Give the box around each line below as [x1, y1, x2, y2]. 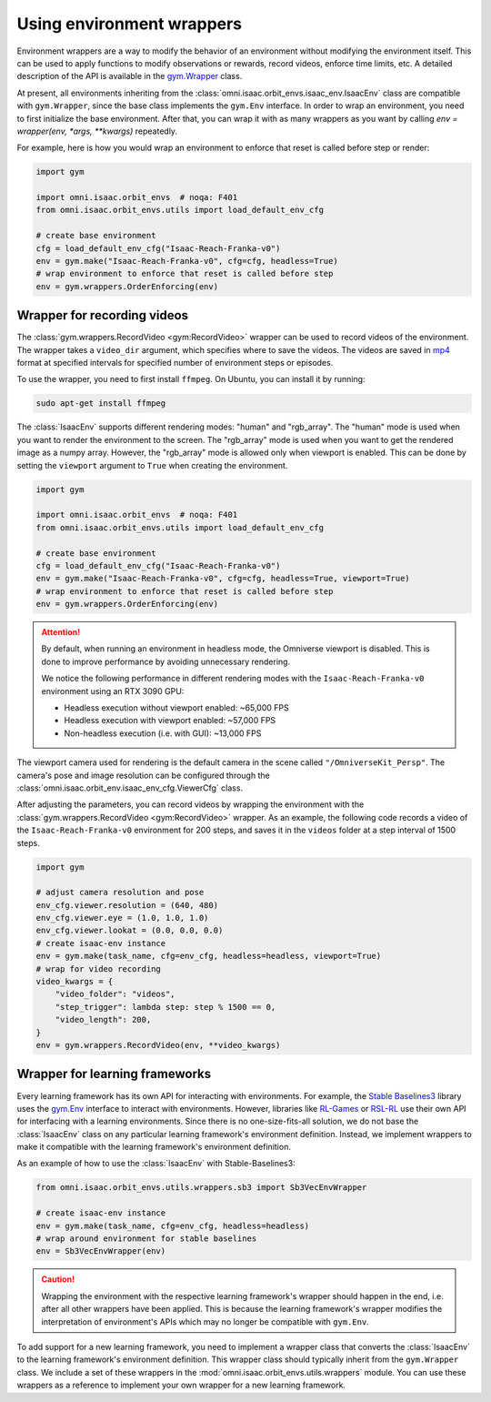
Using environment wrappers [16, 14, 243, 34]
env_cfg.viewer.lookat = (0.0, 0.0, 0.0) [35, 925, 224, 936]
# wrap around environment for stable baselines [35, 1234, 257, 1244]
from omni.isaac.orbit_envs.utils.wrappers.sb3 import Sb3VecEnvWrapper [35, 1183, 367, 1193]
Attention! [41, 627, 81, 638]
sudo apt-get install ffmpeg [35, 398, 166, 408]
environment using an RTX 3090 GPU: [41, 685, 185, 696]
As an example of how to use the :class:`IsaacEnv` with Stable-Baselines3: [16, 1158, 296, 1169]
